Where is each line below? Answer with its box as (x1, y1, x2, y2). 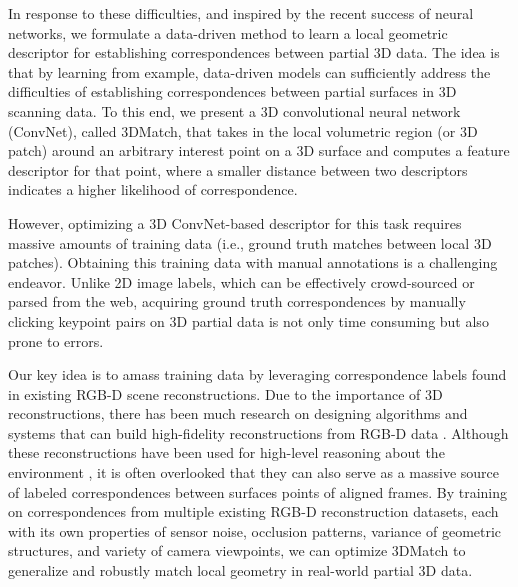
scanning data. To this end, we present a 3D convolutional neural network (8, 100, 461, 121)
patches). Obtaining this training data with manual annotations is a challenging (8, 252, 498, 273)
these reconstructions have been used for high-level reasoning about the (8, 442, 445, 463)
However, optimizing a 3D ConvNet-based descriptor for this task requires (8, 212, 462, 233)
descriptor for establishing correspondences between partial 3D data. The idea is (8, 42, 500, 63)
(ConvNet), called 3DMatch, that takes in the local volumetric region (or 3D (8, 120, 478, 141)
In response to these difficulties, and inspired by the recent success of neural (8, 3, 474, 23)
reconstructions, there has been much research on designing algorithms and (8, 403, 468, 424)
